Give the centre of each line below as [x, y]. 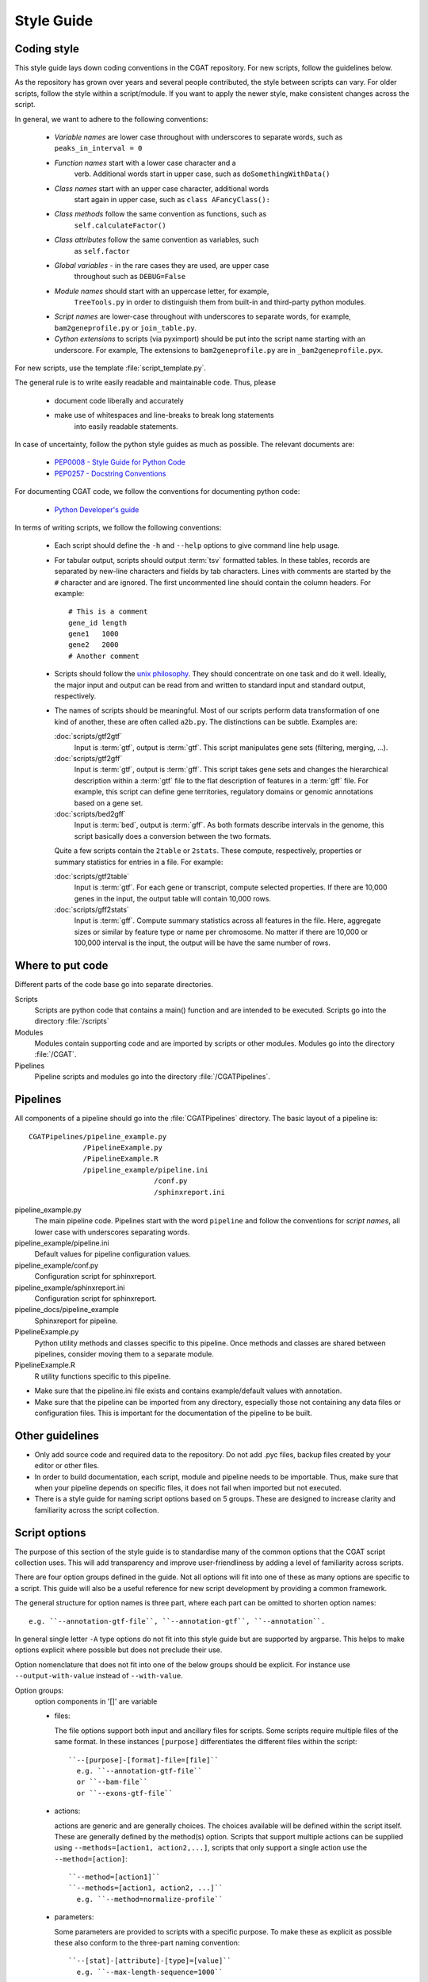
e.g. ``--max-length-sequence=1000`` [150, 1972]
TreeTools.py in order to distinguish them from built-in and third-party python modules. [220, 302]
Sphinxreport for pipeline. [76, 1321]
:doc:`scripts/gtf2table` [92, 876]
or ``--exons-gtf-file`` [125, 1793]
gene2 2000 [94, 645]
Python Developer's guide [97, 509]
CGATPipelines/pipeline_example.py [98, 1136]
